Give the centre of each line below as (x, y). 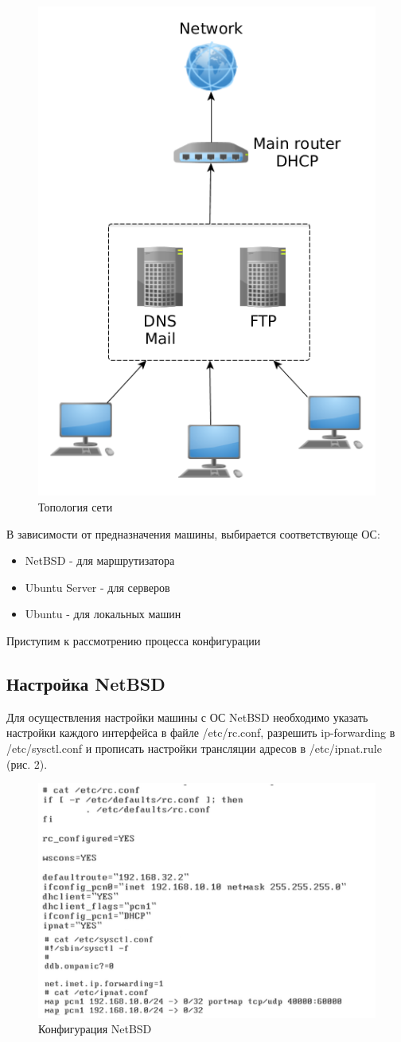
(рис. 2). (27, 764)
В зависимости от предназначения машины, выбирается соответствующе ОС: (193, 533)
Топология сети (76, 507)
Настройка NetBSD (86, 684)
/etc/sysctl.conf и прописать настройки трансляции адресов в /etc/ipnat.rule (194, 748)
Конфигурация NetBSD (95, 1029)
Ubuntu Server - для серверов (97, 587)
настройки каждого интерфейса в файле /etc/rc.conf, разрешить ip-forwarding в (201, 733)
